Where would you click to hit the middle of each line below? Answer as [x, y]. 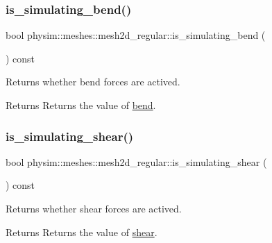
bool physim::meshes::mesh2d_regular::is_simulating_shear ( [136, 161]
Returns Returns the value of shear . [82, 232]
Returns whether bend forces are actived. [93, 82]
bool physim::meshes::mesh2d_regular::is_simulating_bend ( [136, 35]
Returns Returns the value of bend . [81, 105]
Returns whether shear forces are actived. [94, 208]
